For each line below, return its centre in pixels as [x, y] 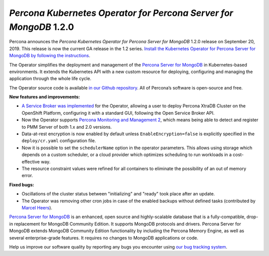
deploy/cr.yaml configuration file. [59, 141]
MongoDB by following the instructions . [50, 56]
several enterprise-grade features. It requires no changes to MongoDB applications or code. [104, 238]
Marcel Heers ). [37, 208]
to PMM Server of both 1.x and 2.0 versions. [67, 127]
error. [27, 175]
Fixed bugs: [22, 184]
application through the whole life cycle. [50, 79]
